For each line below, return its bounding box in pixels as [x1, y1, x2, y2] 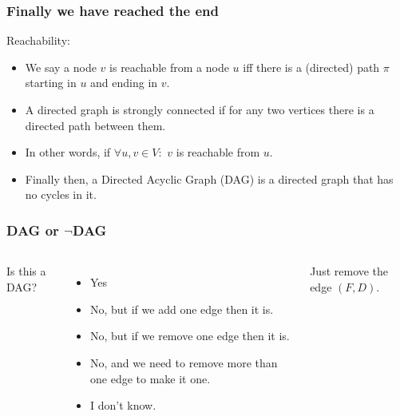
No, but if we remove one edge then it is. [90, 327, 290, 344]
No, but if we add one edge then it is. [90, 300, 274, 317]
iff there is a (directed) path [243, 58, 380, 75]
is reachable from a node [109, 58, 229, 75]
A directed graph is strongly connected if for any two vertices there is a [25, 101, 374, 117]
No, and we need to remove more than [90, 354, 278, 370]
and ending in [90, 74, 158, 91]
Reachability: [6, 32, 70, 49]
